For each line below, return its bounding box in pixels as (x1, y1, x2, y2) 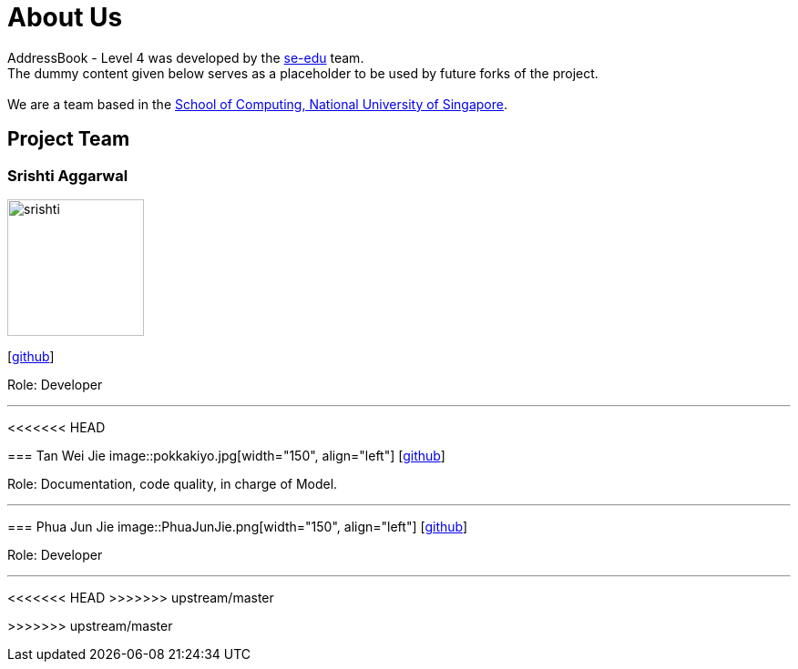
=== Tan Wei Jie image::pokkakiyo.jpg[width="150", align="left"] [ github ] (7, 447, 445, 463)
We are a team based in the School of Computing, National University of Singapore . (7, 96, 508, 112)
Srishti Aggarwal (7, 166, 128, 185)
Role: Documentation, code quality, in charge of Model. (7, 475, 338, 492)
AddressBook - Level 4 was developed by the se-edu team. (7, 49, 364, 66)
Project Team (7, 127, 130, 151)
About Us (7, 2, 123, 33)
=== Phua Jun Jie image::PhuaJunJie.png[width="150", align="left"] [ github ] (7, 518, 468, 534)
